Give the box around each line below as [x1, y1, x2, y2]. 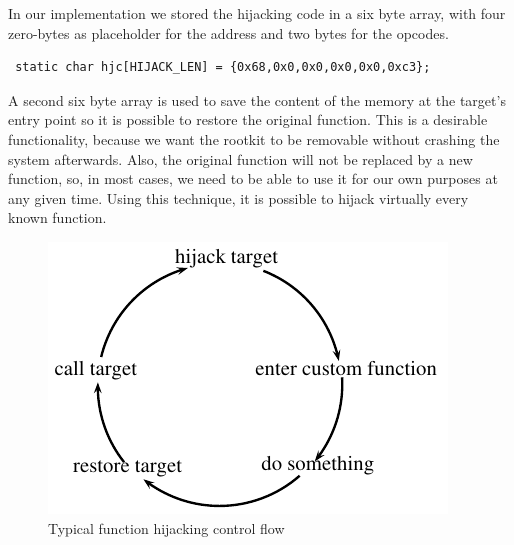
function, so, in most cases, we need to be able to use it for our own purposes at [8, 168, 498, 189]
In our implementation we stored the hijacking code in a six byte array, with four [8, 3, 506, 23]
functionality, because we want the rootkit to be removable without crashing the [8, 128, 500, 149]
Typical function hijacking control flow [48, 517, 285, 538]
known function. [8, 207, 107, 228]
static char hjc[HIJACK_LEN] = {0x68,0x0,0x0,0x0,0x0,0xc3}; [15, 60, 431, 75]
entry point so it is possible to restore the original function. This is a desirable [8, 109, 488, 130]
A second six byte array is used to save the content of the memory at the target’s [8, 89, 506, 110]
